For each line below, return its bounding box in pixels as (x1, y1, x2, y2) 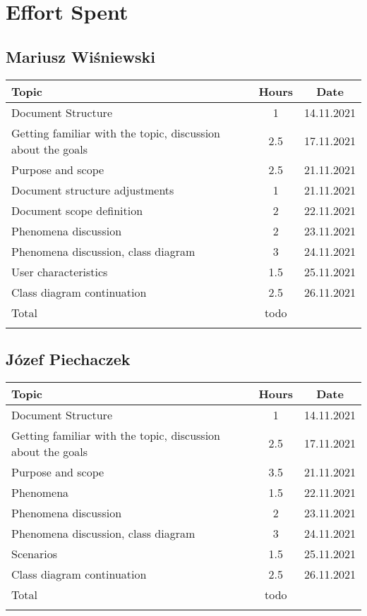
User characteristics (11, 263, 108, 280)
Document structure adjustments (11, 181, 174, 198)
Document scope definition (11, 202, 143, 218)
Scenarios (11, 545, 58, 562)
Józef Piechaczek (6, 347, 131, 369)
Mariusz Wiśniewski (6, 45, 155, 67)
